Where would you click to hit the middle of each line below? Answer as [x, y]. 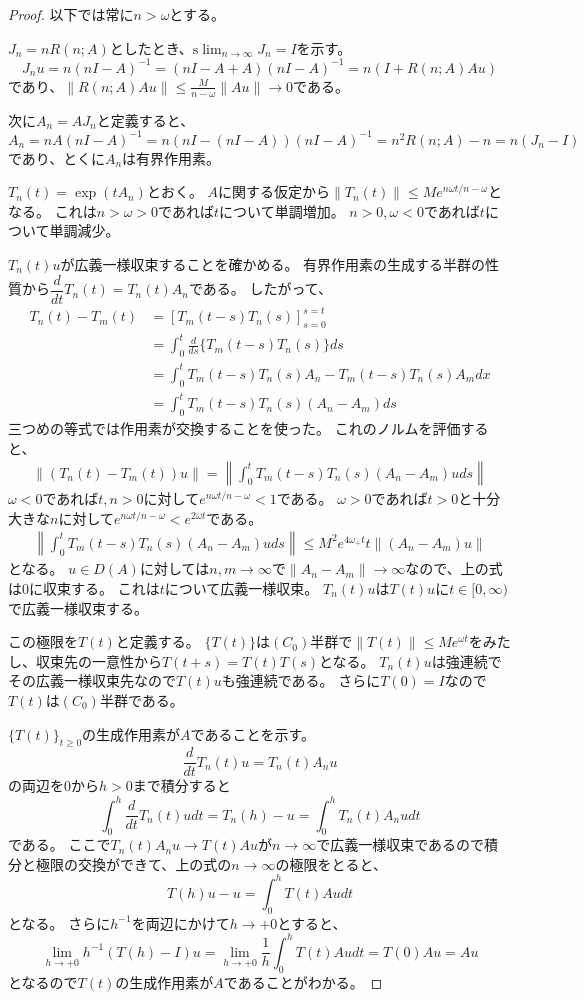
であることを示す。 [253, 733]
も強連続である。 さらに [301, 680]
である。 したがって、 [260, 288]
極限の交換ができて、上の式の [133, 863]
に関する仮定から [274, 191]
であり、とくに [56, 157]
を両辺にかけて [180, 922]
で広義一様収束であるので [400, 844]
